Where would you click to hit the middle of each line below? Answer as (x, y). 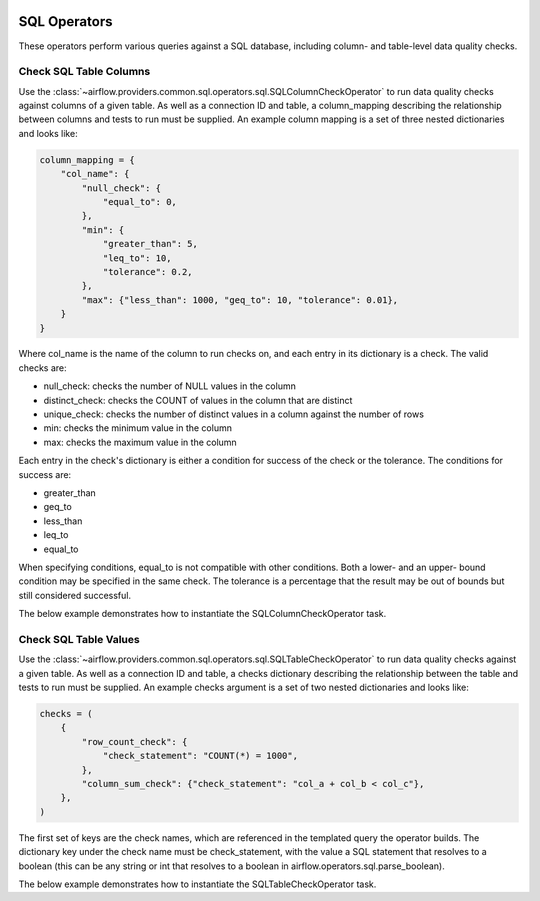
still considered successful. (75, 595)
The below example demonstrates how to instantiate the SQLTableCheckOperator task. (197, 884)
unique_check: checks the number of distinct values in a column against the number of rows (234, 414)
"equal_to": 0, (139, 201)
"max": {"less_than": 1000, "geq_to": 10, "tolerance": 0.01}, (240, 299)
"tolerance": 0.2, (148, 271)
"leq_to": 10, (137, 258)
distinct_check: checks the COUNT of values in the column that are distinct (198, 400)
